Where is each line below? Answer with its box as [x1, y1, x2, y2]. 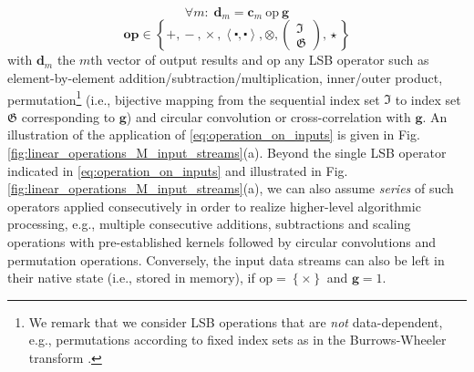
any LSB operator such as [284, 50, 429, 69]
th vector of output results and [90, 50, 263, 69]
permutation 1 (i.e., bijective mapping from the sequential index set [7, 87, 380, 108]
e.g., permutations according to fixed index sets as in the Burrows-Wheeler [28, 330, 447, 349]
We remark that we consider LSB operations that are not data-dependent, [28, 312, 443, 331]
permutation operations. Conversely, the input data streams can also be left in [7, 250, 445, 269]
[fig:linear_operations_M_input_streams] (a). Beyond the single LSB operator [7, 143, 447, 162]
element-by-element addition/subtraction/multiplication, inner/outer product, [7, 68, 443, 88]
